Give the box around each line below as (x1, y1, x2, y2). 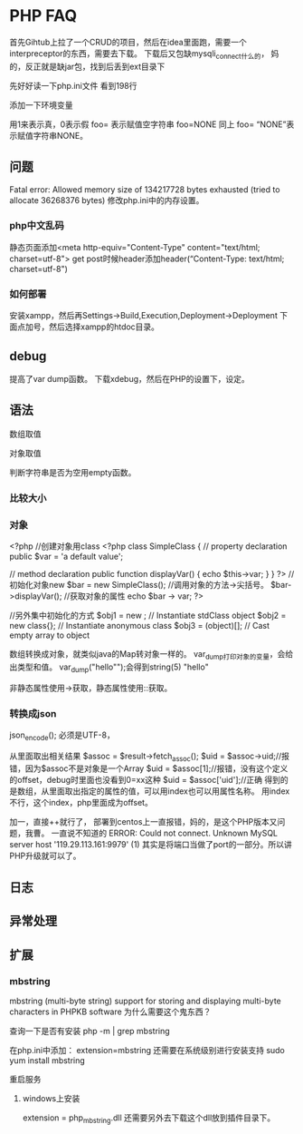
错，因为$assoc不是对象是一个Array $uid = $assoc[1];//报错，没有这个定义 (9, 763, 289, 774)
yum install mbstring (9, 1054, 86, 1066)
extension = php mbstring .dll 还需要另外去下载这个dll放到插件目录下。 (22, 1112, 276, 1125)
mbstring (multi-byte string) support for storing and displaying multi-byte (9, 995, 282, 1006)
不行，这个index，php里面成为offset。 (9, 797, 154, 808)
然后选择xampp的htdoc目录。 (48, 321, 160, 332)
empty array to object (9, 630, 90, 640)
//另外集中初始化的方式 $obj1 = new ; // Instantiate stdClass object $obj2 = (9, 610, 287, 621)
